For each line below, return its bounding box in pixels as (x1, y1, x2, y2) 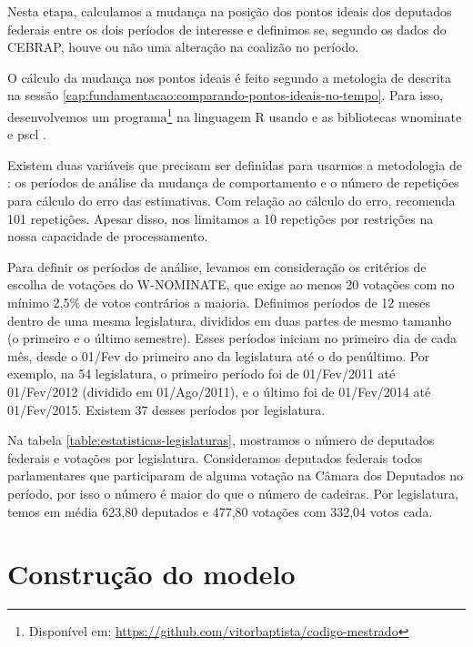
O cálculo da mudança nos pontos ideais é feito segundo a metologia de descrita (7, 67, 452, 86)
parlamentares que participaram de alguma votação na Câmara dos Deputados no (7, 466, 464, 485)
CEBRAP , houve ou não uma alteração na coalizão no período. (7, 37, 359, 56)
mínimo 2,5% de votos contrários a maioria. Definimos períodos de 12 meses (7, 292, 431, 311)
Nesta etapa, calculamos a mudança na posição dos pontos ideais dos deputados (7, 2, 452, 20)
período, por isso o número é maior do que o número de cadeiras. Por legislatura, (7, 483, 458, 502)
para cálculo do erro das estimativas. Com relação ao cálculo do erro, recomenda (7, 191, 456, 209)
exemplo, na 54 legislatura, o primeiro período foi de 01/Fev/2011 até (7, 364, 396, 383)
